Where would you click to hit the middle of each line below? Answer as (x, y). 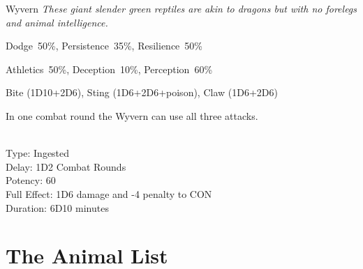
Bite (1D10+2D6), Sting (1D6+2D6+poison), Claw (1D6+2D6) (142, 92)
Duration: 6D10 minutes (57, 207)
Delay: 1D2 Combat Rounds (66, 166)
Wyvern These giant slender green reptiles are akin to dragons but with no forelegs (181, 8)
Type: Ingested (38, 153)
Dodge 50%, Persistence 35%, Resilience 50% (104, 46)
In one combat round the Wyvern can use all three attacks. (132, 115)
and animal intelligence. (57, 22)
